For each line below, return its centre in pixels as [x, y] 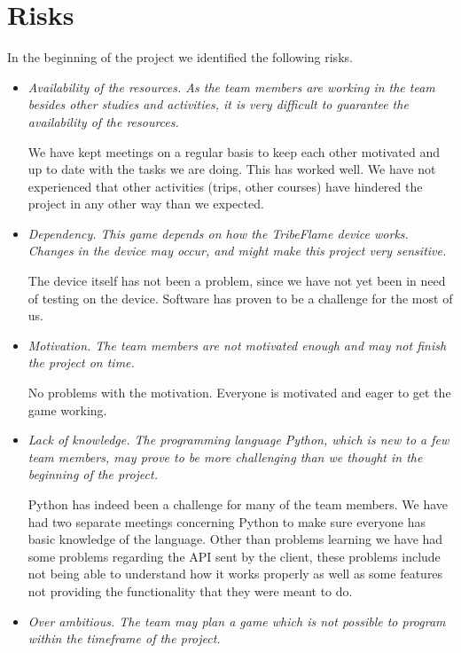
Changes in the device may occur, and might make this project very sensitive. [237, 251]
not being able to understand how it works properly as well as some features [235, 574]
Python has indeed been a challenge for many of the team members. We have [238, 504]
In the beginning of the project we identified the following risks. [180, 57]
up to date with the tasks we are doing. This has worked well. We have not [232, 169]
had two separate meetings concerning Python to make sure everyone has [227, 521]
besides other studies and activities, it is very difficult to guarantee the [218, 104]
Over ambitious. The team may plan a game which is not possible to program [237, 621]
